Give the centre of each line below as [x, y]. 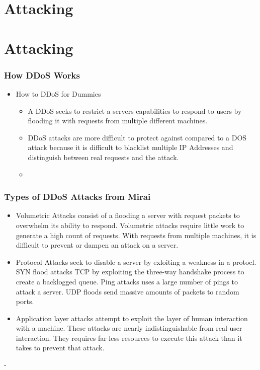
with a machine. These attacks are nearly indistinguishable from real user [129, 328]
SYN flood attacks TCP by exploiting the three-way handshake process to [130, 272]
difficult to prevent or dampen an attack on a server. [97, 245]
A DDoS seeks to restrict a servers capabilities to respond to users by [135, 110]
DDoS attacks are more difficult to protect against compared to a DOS [137, 137]
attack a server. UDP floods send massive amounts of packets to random [127, 291]
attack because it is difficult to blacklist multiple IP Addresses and [131, 147]
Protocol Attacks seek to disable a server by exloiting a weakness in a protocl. [136, 262]
